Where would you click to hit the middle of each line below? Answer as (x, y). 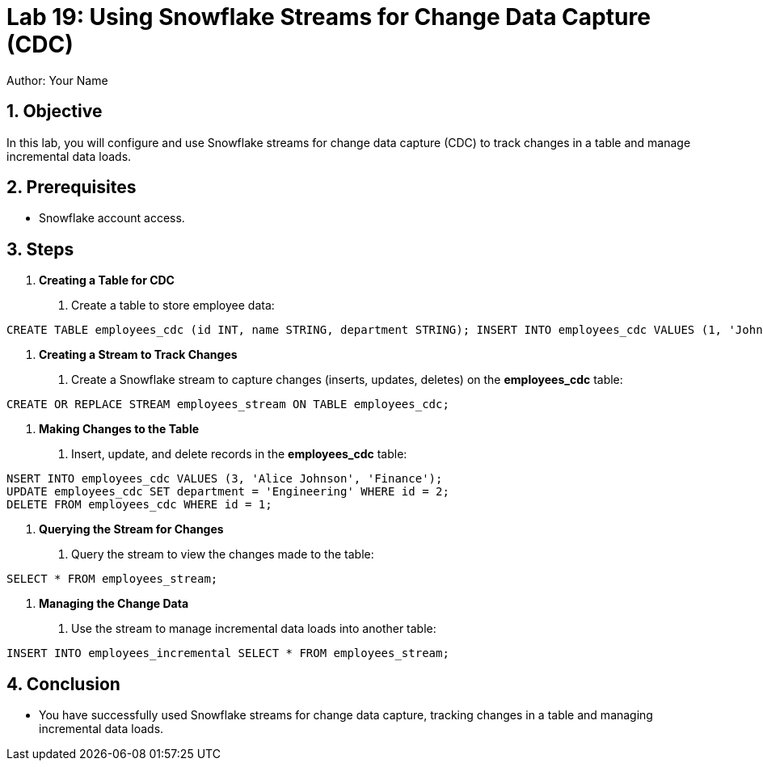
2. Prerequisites (72, 188)
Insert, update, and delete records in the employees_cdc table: (239, 454)
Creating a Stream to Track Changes (138, 355)
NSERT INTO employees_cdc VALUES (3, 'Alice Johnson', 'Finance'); (225, 479)
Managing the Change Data (114, 604)
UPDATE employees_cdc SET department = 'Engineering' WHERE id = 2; (228, 492)
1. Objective (55, 112)
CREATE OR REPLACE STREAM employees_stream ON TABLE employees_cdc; (228, 405)
